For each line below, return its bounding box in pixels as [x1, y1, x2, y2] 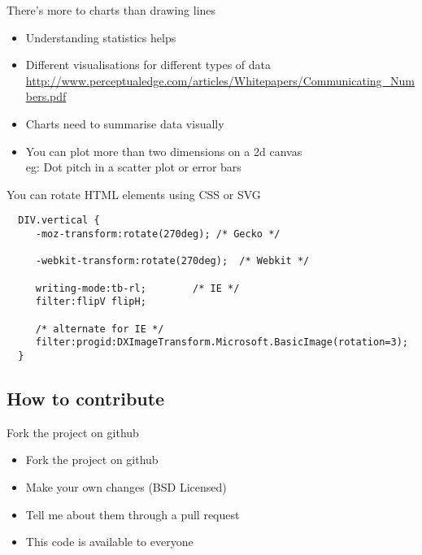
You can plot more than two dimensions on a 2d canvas [25, 142, 302, 159]
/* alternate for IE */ [35, 323, 164, 335]
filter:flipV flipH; [35, 296, 146, 308]
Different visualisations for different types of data [25, 56, 272, 73]
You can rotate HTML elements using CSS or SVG [7, 185, 261, 202]
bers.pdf [25, 88, 67, 105]
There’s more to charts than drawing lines [7, 2, 216, 18]
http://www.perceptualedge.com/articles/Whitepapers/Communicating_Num [25, 72, 415, 89]
